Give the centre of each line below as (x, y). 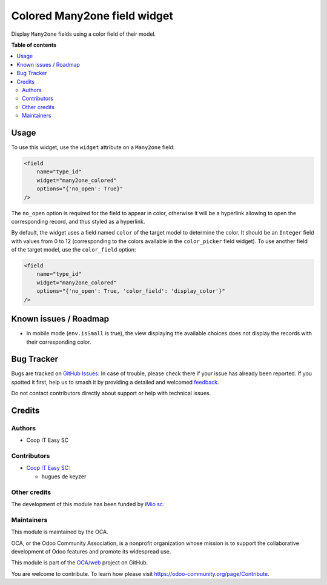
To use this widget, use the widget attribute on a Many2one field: (93, 147)
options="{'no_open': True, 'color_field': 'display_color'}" (131, 291)
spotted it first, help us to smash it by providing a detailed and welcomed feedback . (115, 382)
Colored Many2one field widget (92, 16)
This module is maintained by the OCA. (60, 532)
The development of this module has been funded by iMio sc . (88, 504)
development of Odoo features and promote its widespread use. (91, 551)
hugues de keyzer (64, 476)
